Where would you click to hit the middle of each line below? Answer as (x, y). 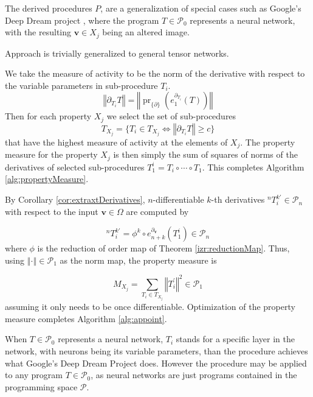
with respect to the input (52, 211)
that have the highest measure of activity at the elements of (116, 142)
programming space (41, 386)
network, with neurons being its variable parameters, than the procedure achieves (156, 351)
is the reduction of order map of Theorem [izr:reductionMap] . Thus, (163, 248)
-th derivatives (238, 199)
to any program (34, 375)
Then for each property (48, 116)
